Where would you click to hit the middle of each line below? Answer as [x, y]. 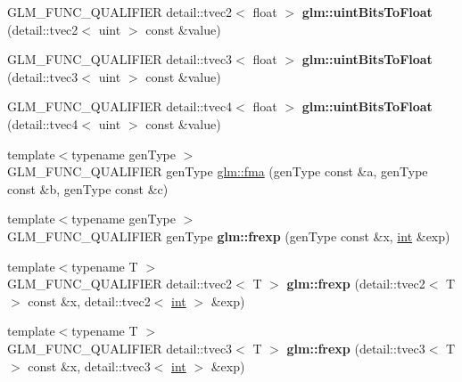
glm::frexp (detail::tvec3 [356, 348]
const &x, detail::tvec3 [89, 366]
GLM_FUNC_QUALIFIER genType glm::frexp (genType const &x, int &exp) [229, 236]
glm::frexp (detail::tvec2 [356, 284]
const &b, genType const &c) [88, 188]
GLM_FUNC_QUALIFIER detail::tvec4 [120, 106]
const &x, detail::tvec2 [89, 301]
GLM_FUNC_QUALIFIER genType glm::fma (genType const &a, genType [218, 171]
